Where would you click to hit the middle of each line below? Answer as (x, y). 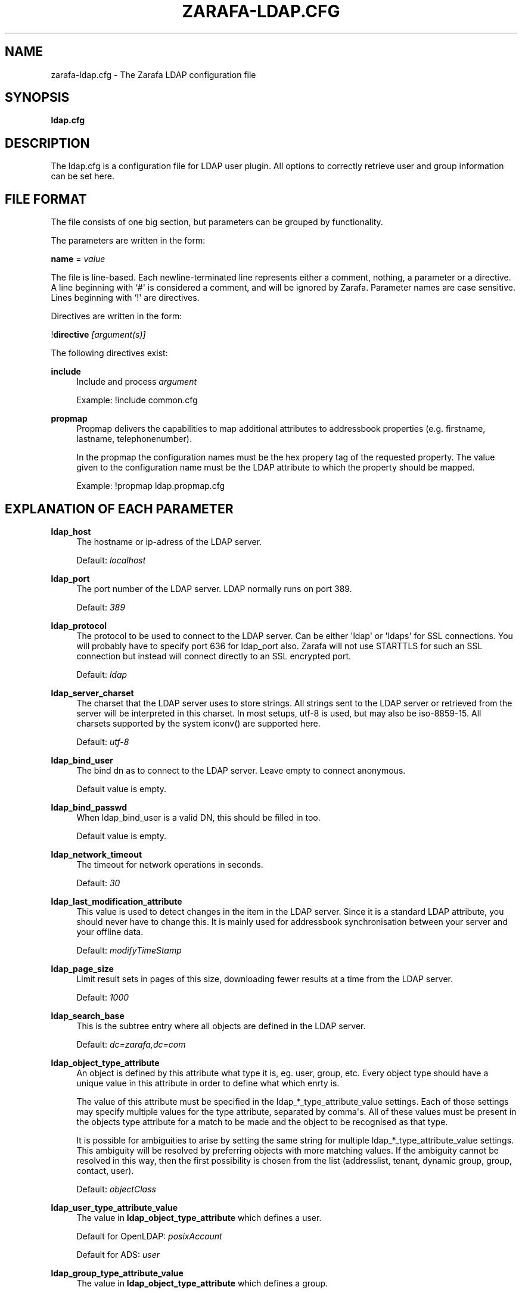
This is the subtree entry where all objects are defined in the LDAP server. (221, 1026)
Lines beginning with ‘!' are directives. (125, 298)
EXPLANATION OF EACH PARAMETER (119, 509)
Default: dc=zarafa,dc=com (131, 1044)
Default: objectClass (116, 1189)
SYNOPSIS (37, 98)
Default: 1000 (103, 997)
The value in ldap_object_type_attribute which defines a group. (202, 1283)
